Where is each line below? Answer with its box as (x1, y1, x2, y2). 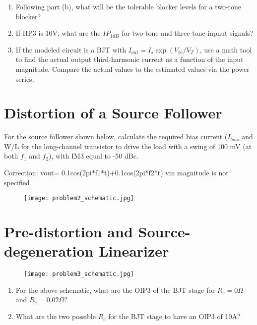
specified (4, 177, 30, 187)
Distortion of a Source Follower (4, 103, 222, 123)
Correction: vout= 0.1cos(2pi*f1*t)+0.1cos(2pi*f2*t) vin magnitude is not (4, 167, 229, 178)
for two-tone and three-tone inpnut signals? (122, 28, 254, 38)
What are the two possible (15, 311, 96, 322)
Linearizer (99, 241, 169, 261)
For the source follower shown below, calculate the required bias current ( (4, 131, 228, 142)
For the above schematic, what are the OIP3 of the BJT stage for (15, 284, 215, 295)
